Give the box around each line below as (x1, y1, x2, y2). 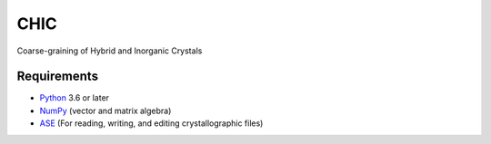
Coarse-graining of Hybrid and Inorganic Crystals (16, 45, 203, 56)
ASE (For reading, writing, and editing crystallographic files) (39, 118, 264, 129)
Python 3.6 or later (39, 92, 109, 103)
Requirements (16, 69, 99, 84)
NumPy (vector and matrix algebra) (39, 105, 172, 116)
